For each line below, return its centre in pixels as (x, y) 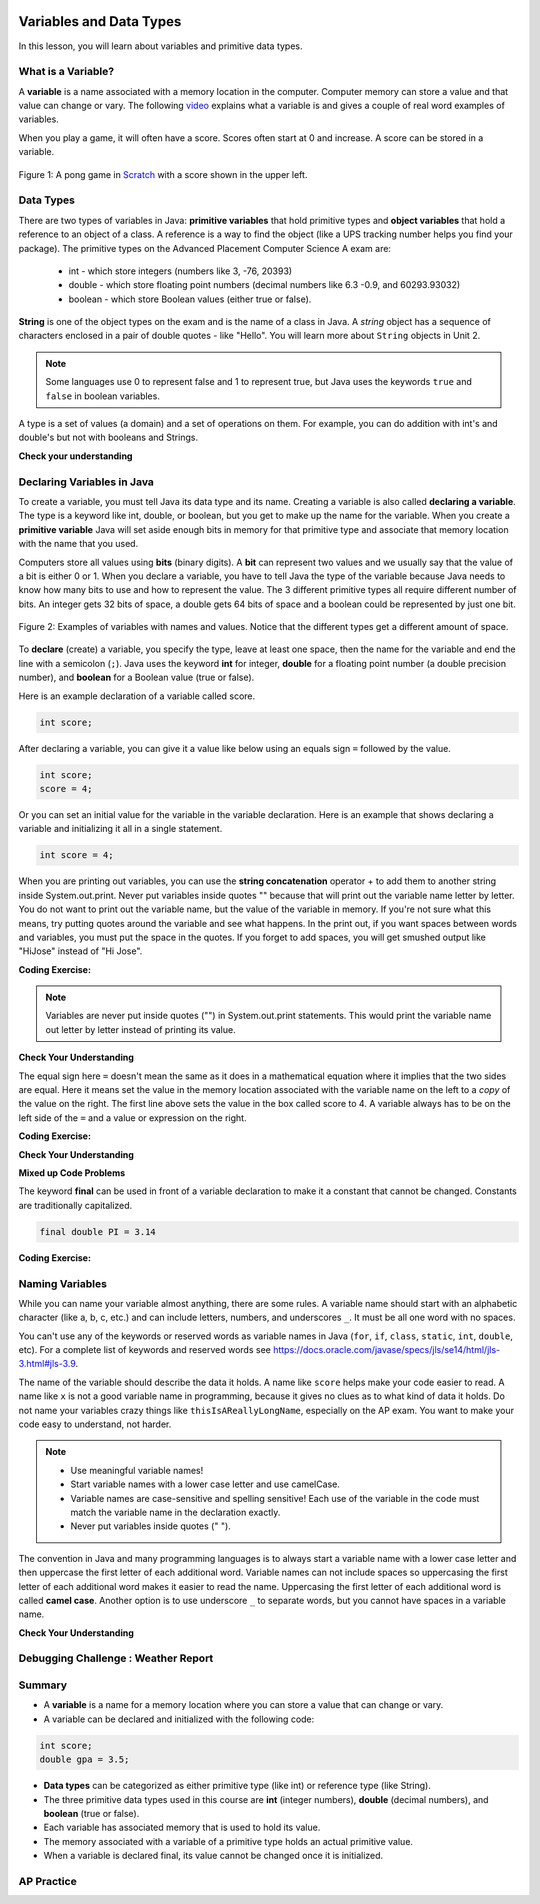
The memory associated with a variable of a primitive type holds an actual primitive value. (228, 1841)
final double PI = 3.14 (98, 1231)
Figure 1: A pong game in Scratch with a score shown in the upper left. (163, 174)
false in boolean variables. (102, 396)
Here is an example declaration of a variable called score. (137, 696)
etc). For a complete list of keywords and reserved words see (145, 1350)
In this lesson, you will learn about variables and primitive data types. (161, 46)
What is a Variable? (66, 72)
